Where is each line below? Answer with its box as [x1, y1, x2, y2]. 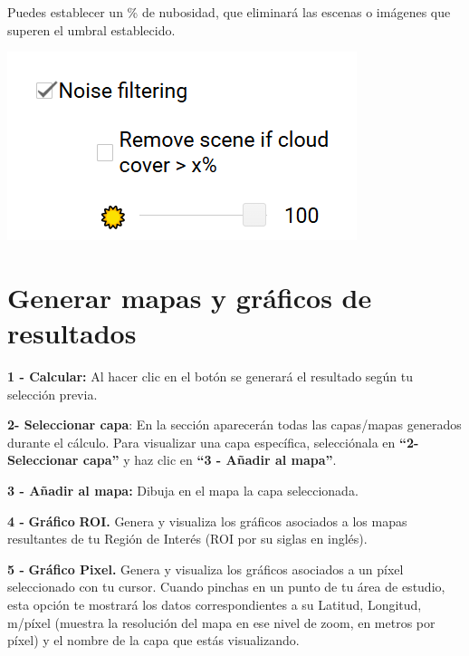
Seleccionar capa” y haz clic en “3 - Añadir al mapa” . [7, 450, 337, 469]
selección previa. [7, 384, 98, 403]
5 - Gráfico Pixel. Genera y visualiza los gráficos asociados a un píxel [7, 559, 404, 578]
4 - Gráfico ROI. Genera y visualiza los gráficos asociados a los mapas [7, 511, 407, 530]
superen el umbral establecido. [7, 20, 176, 39]
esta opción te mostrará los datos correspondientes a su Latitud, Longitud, [7, 595, 422, 614]
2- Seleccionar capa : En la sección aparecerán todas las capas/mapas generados [7, 415, 462, 434]
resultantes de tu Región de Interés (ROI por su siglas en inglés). [7, 529, 368, 548]
